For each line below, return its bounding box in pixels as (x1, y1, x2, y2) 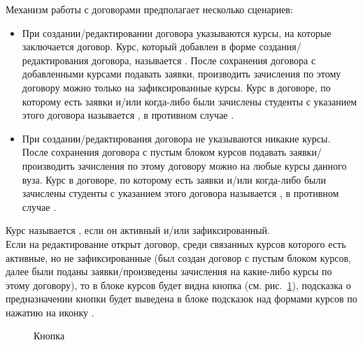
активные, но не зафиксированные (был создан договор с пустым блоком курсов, (6, 250, 351, 265)
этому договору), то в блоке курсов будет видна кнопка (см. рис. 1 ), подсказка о (6, 277, 351, 292)
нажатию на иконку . (6, 304, 94, 319)
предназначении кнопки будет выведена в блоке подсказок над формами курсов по (6, 291, 357, 306)
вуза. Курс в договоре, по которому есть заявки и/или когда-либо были (22, 172, 326, 186)
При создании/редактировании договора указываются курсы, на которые (22, 25, 332, 40)
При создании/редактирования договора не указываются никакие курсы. (22, 131, 331, 145)
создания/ (259, 39, 301, 54)
